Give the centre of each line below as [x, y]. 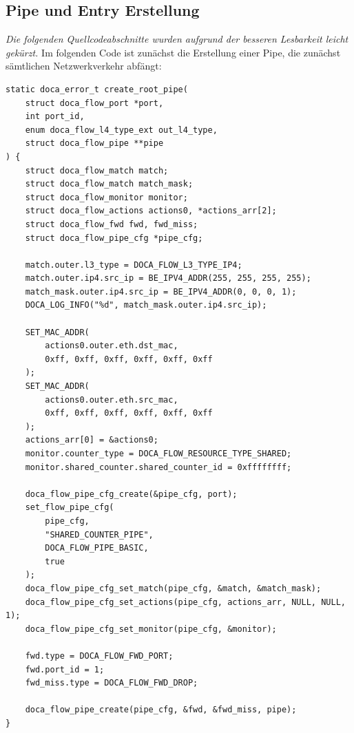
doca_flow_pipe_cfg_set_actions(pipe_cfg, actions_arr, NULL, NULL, [185, 602]
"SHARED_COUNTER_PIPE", [99, 534]
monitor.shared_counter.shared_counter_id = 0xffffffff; [158, 467]
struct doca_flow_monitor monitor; [106, 197]
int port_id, [55, 117]
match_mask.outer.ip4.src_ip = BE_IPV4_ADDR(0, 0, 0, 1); [161, 291]
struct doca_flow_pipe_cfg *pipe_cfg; [114, 238]
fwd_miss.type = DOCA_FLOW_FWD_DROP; [112, 683]
